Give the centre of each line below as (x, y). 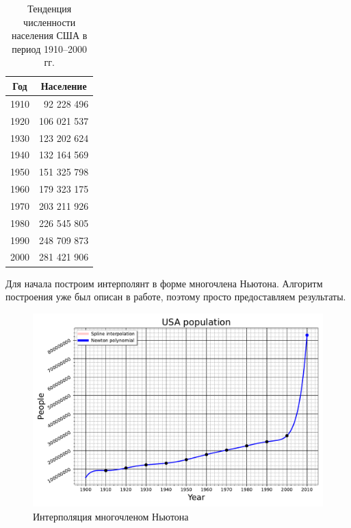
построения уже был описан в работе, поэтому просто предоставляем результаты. (176, 297)
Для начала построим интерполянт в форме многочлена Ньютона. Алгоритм (164, 283)
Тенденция (50, 8)
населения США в (49, 35)
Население (64, 85)
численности (50, 22)
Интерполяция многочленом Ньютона (111, 516)
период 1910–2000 (49, 48)
